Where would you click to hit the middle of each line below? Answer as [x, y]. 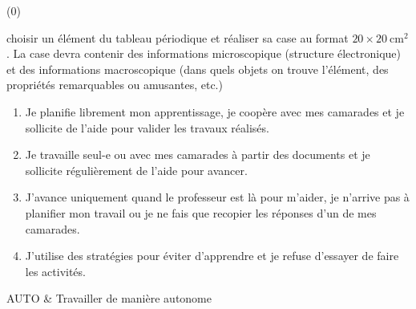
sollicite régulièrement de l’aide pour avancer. [136, 170]
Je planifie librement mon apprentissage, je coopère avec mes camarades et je [215, 111]
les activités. [55, 271]
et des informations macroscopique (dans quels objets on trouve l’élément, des [198, 69]
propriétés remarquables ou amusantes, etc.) [115, 85]
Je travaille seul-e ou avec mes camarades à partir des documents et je [198, 154]
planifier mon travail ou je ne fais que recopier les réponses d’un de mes [201, 212]
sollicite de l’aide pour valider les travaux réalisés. [147, 127]
